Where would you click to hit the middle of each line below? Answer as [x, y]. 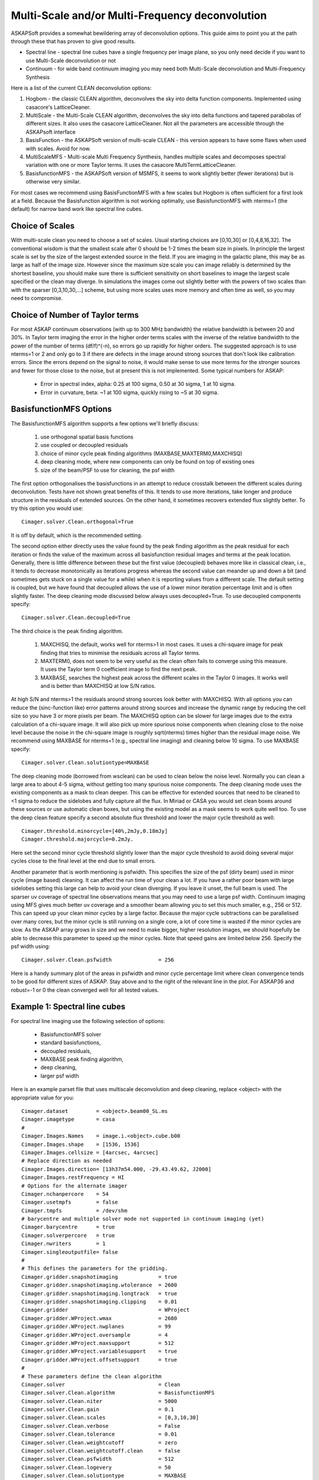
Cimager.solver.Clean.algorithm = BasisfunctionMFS [118, 1393]
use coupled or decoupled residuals [84, 445]
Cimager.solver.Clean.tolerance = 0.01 [99, 1434]
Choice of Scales [43, 226]
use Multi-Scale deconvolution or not [71, 60]
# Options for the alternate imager [74, 1186]
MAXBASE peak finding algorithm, [82, 1059]
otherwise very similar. [53, 182]
